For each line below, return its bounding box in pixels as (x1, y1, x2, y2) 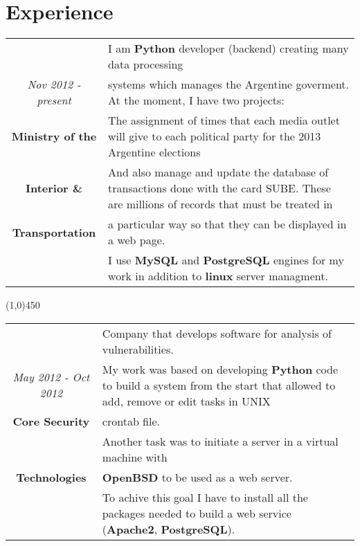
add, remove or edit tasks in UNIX (102, 392, 271, 409)
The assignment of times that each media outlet (108, 112, 340, 129)
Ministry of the (11, 128, 97, 145)
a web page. (108, 232, 165, 248)
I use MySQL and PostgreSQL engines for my (108, 252, 344, 269)
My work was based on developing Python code (102, 361, 339, 377)
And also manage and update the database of (108, 164, 329, 181)
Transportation (12, 224, 96, 240)
